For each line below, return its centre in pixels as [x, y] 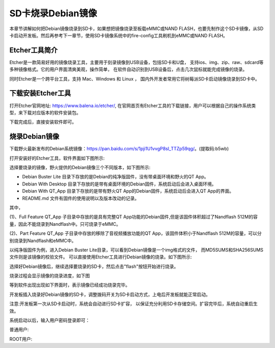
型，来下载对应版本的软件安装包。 [45, 113]
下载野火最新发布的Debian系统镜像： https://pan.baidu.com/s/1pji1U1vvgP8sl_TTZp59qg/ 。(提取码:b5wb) [119, 149]
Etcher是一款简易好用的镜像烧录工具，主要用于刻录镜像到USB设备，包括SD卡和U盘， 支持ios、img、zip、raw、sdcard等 [136, 62]
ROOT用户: [21, 339]
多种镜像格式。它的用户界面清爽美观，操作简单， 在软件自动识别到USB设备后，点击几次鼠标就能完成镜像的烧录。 [128, 69]
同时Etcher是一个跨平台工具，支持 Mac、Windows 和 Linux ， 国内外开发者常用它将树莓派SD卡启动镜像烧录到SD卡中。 [134, 78]
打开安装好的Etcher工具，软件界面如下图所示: [57, 158]
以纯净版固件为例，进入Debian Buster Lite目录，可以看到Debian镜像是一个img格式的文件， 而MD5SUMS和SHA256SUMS [136, 250]
